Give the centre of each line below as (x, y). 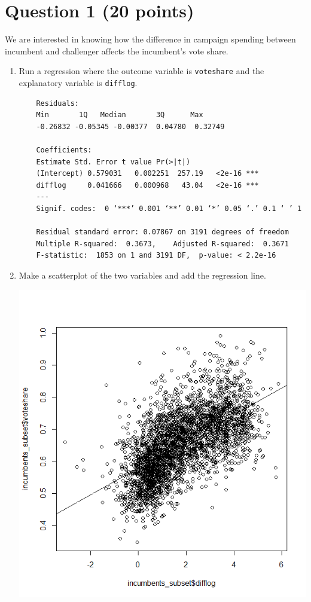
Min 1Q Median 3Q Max (120, 115)
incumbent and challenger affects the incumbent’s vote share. (117, 51)
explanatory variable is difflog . (78, 82)
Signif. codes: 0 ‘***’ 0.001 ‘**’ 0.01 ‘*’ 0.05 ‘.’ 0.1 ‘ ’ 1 (169, 208)
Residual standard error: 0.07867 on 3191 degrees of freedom (162, 232)
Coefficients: (64, 150)
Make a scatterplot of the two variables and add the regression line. (142, 275)
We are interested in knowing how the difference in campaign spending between (150, 39)
